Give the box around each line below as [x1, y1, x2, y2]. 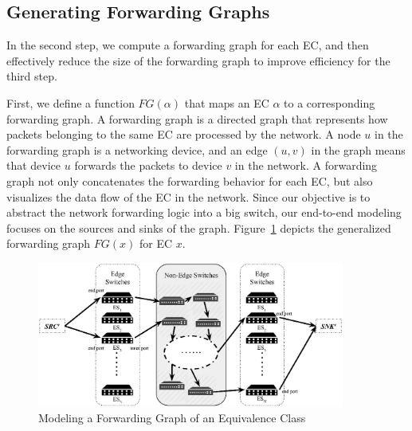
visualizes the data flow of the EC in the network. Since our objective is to [6, 188, 371, 205]
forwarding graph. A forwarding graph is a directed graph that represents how [6, 110, 388, 127]
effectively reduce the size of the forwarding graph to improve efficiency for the [6, 52, 390, 69]
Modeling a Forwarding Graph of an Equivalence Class [38, 409, 306, 426]
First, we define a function [6, 94, 135, 111]
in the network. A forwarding [234, 157, 378, 174]
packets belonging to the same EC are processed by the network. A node [6, 126, 361, 143]
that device [6, 157, 61, 174]
